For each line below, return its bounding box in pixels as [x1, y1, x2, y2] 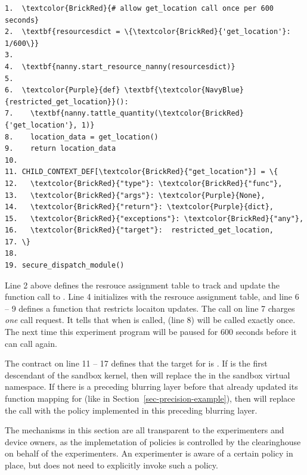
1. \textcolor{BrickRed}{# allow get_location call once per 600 [5, 4, 274, 13]
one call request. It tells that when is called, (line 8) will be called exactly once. [5, 313, 296, 326]
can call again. [5, 337, 57, 349]
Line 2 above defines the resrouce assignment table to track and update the [5, 278, 280, 291]
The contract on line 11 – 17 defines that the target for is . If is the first [5, 357, 268, 370]
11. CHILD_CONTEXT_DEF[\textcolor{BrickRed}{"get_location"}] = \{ [5, 167, 278, 176]
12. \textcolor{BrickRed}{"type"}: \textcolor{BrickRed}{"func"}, [5, 179, 283, 188]
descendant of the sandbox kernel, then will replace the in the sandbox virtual [5, 368, 290, 381]
